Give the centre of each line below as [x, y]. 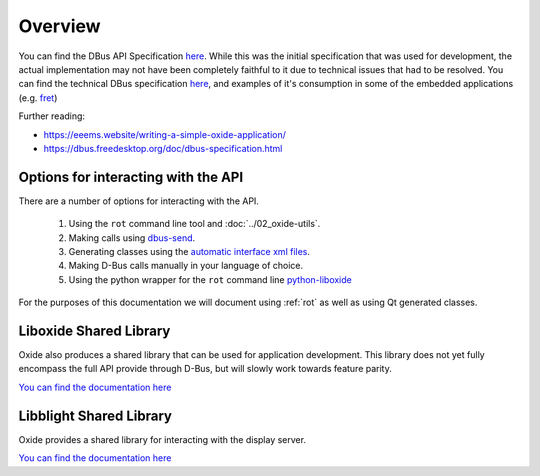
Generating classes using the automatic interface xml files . [189, 251]
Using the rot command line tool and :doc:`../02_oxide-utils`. [194, 224]
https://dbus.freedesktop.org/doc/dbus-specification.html [163, 148]
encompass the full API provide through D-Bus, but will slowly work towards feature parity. [205, 369]
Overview [59, 26]
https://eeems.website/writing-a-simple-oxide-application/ [165, 134]
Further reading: [51, 116]
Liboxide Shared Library [94, 330]
